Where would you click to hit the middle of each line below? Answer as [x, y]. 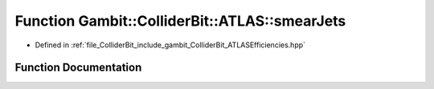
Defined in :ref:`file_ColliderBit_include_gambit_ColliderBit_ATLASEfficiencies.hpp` [170, 45]
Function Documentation [78, 68]
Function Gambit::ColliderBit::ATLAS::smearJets [180, 21]
